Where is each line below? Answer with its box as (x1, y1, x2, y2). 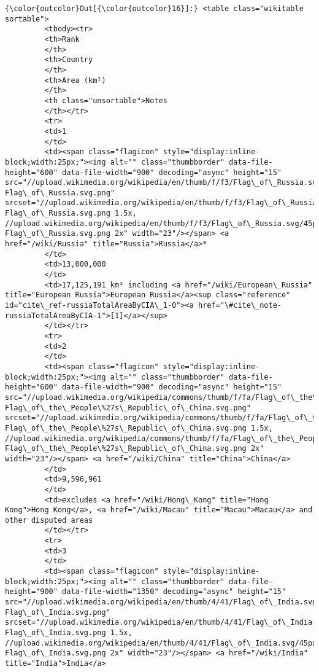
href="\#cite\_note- (198, 301, 282, 310)
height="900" (5, 587, 58, 596)
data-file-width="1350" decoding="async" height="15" (62, 587, 286, 596)
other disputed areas (5, 515, 93, 525)
